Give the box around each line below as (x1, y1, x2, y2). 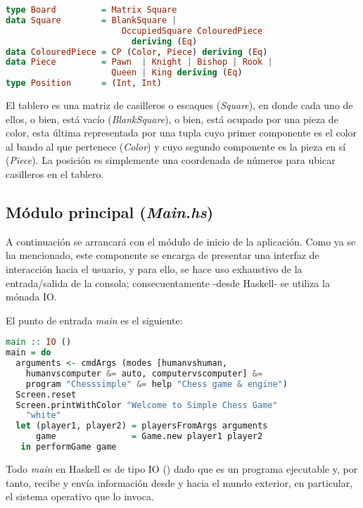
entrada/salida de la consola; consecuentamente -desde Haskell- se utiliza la (6, 275, 330, 290)
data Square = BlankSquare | (6, 15, 177, 25)
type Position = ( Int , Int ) (6, 78, 163, 89)
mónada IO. (6, 289, 57, 304)
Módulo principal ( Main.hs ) (6, 201, 214, 222)
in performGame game (20, 442, 117, 452)
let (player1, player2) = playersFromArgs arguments (15, 421, 268, 431)
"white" (25, 410, 61, 421)
